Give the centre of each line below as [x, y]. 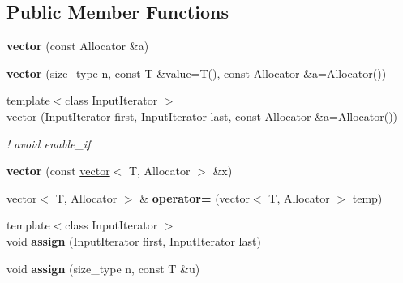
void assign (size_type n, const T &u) [103, 268]
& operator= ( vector [195, 197]
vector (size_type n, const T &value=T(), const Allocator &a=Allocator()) [197, 73]
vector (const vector [58, 171]
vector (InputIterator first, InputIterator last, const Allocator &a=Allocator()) [202, 116]
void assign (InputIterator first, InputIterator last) [134, 240]
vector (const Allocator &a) [78, 46]
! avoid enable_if [49, 143]
